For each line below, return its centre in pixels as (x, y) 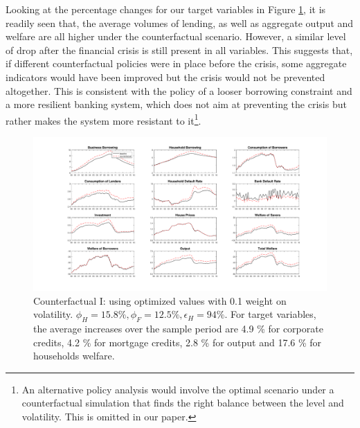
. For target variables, (270, 314)
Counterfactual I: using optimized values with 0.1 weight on (160, 300)
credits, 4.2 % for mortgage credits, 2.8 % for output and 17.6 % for (178, 342)
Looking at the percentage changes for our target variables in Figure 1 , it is (166, 9)
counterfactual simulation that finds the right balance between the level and (183, 403)
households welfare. (74, 356)
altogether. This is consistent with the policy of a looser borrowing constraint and (179, 90)
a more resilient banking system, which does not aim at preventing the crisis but (176, 104)
